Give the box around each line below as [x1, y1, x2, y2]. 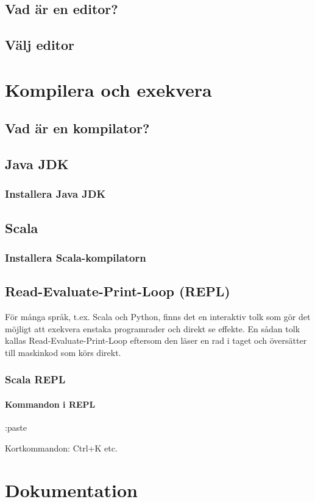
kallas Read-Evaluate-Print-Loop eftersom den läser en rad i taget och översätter [5, 334, 307, 347]
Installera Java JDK [5, 186, 106, 201]
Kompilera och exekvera [5, 77, 212, 102]
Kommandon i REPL [5, 397, 96, 410]
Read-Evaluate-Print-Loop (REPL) [5, 282, 230, 301]
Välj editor [5, 35, 75, 54]
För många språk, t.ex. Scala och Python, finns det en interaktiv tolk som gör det [5, 310, 311, 323]
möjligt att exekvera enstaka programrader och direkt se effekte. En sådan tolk [5, 322, 300, 335]
